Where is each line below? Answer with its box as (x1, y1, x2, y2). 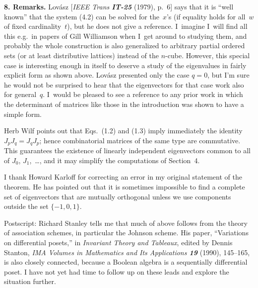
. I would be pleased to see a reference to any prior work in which (43, 89, 243, 99)
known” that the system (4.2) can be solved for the (4, 11, 159, 21)
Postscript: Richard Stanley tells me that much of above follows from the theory (4, 217, 248, 228)
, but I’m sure (207, 70, 250, 80)
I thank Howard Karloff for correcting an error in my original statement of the (4, 172, 242, 182)
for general (4, 89, 37, 99)
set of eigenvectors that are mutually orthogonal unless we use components (4, 191, 231, 201)
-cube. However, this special (165, 50, 250, 60)
